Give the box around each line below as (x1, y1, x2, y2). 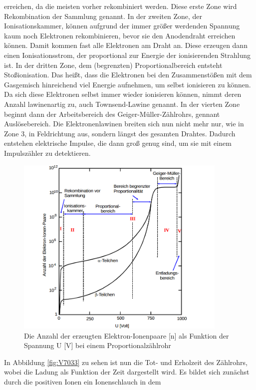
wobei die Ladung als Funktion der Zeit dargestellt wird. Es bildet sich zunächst (4, 367, 250, 377)
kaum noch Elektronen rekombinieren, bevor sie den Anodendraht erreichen (4, 30, 236, 40)
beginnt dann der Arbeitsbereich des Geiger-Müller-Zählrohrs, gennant (4, 108, 220, 119)
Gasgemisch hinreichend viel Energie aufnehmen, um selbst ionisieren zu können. (4, 79, 251, 89)
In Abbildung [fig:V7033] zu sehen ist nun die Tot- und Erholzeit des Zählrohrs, (4, 357, 248, 367)
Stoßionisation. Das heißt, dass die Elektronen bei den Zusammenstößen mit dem (4, 69, 252, 80)
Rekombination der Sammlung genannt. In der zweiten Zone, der (4, 10, 202, 21)
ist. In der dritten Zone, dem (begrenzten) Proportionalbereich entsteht (4, 59, 223, 70)
